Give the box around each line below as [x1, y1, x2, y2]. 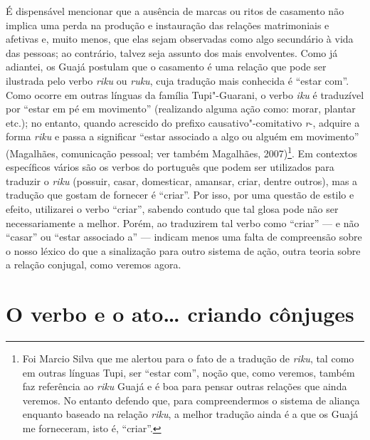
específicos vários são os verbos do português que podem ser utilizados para [6, 159, 334, 174]
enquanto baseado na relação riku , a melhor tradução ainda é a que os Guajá [22, 407, 359, 421]
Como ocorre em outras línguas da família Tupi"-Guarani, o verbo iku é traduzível [6, 87, 364, 102]
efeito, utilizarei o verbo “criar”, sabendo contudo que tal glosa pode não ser [6, 201, 339, 216]
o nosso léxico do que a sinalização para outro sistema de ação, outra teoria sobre [6, 243, 361, 258]
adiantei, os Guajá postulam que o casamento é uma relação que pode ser [6, 59, 327, 74]
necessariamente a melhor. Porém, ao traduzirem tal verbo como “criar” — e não [6, 215, 359, 230]
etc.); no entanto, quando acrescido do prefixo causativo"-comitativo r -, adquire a [6, 115, 360, 130]
